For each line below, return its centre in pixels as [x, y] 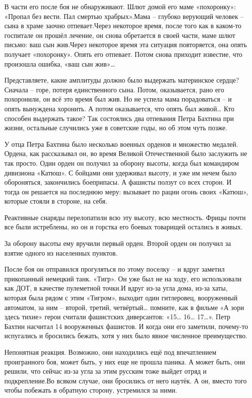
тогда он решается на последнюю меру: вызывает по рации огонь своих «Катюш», [126, 191]
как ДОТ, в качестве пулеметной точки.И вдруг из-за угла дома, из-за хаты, [116, 288]
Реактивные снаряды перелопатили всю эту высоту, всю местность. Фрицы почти [125, 217]
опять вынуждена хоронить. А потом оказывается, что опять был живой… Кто [119, 108]
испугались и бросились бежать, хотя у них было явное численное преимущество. [126, 336]
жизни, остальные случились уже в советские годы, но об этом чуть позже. [116, 128]
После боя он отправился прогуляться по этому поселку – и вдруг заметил [115, 269]
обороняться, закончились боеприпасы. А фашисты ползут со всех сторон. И [118, 182]
